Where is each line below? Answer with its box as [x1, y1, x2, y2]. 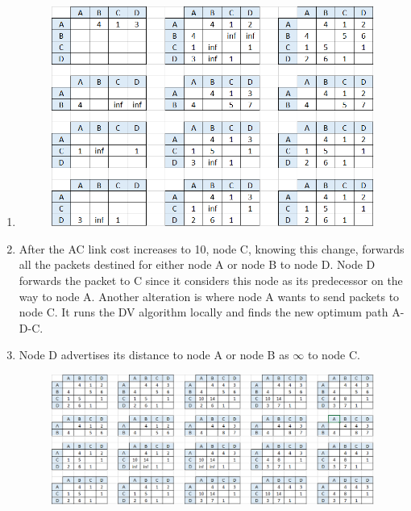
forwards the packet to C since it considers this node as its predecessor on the [19, 272, 403, 289]
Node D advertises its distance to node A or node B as [19, 346, 289, 363]
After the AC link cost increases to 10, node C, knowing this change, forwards [19, 240, 405, 257]
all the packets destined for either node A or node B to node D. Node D [19, 256, 376, 273]
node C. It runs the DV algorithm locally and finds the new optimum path [19, 304, 388, 320]
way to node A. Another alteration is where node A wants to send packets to [19, 287, 400, 304]
